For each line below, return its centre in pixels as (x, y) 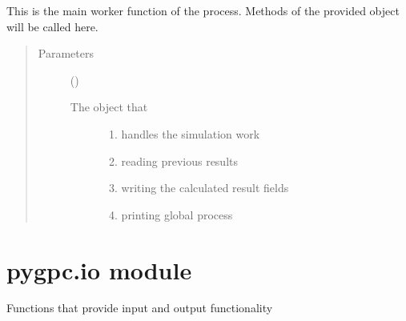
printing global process (177, 214)
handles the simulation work (191, 133)
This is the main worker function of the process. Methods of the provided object (203, 10)
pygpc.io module (99, 269)
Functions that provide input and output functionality (140, 308)
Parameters (66, 53)
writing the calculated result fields (205, 188)
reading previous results (180, 160)
